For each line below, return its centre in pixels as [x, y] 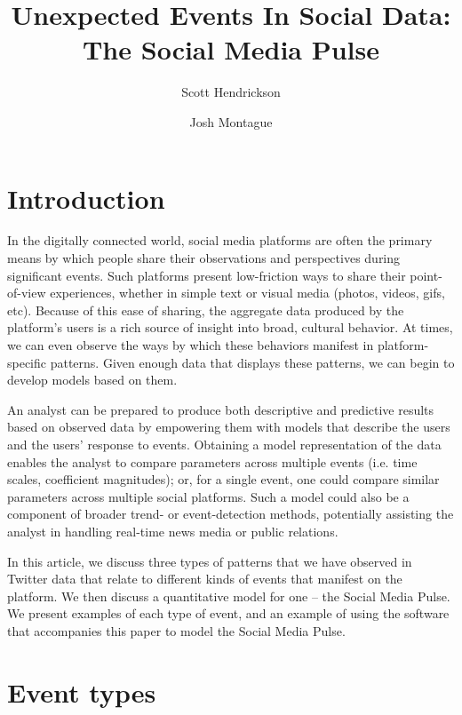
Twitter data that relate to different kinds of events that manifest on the [205, 579]
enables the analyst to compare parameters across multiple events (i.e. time [212, 461]
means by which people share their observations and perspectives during [204, 258]
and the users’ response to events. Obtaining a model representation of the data [224, 444]
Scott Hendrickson [231, 92]
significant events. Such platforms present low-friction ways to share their [207, 275]
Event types [82, 691]
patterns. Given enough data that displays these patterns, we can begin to [252, 362]
